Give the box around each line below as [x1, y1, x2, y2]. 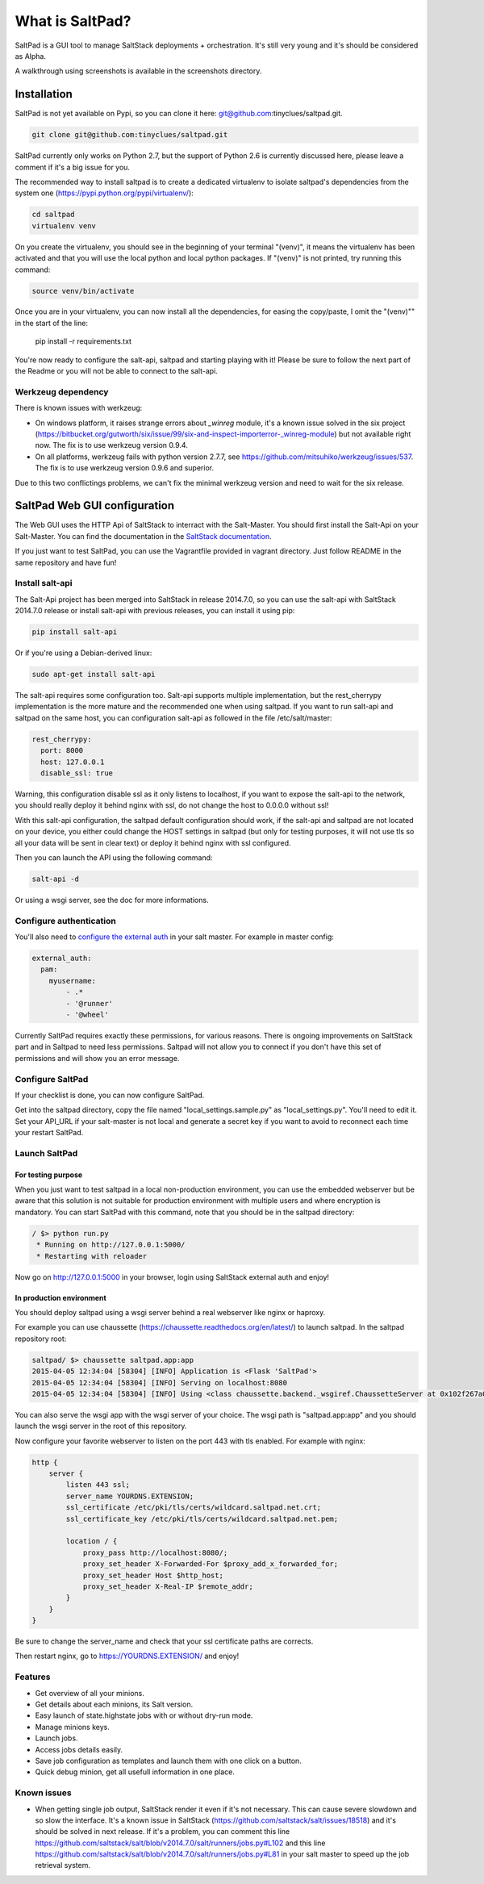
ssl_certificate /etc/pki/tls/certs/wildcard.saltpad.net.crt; [65, 1503, 322, 1512]
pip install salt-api [31, 628, 118, 637]
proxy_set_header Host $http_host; [82, 1570, 223, 1580]
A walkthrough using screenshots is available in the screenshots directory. [15, 66, 262, 76]
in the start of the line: [15, 318, 89, 328]
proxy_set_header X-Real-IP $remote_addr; [82, 1581, 253, 1591]
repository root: [15, 1334, 67, 1343]
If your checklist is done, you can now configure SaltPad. [15, 1090, 205, 1100]
